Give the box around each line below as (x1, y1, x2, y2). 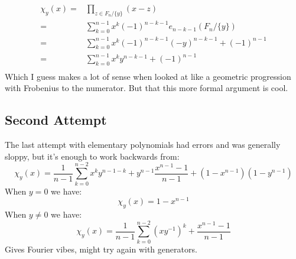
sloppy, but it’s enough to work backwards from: (5, 150, 180, 162)
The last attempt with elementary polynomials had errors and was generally (5, 138, 281, 151)
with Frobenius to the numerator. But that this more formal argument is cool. (5, 82, 288, 94)
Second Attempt (5, 111, 107, 129)
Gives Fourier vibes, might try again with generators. (5, 242, 197, 255)
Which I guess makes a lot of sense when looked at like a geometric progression (5, 70, 291, 82)
